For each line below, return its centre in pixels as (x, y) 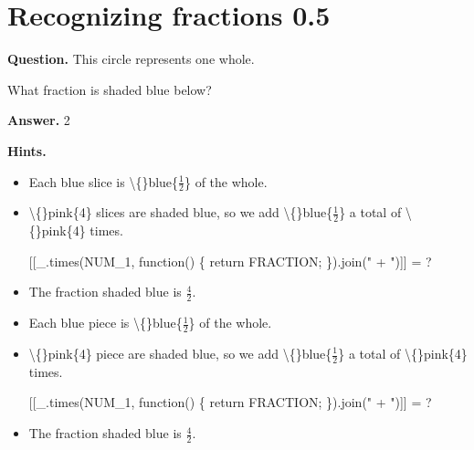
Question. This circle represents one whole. (131, 59)
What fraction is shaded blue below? (110, 89)
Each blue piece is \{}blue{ (105, 323)
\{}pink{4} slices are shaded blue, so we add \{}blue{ (181, 212)
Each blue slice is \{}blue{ (104, 181)
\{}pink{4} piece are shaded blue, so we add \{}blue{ (180, 353)
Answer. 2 (39, 120)
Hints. (27, 150)
